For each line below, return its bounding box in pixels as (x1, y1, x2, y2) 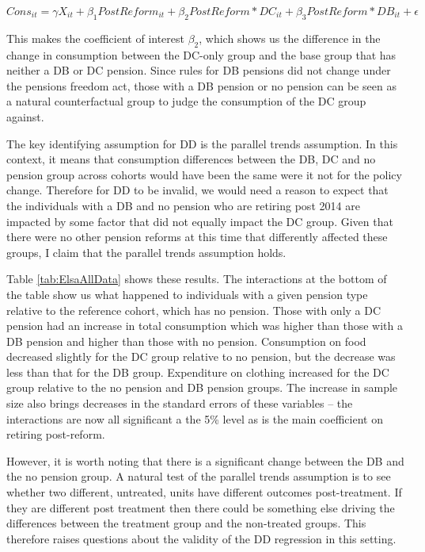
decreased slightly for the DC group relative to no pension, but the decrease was (6, 348, 396, 365)
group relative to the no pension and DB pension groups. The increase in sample (6, 379, 398, 396)
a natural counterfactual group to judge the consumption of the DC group (6, 93, 366, 109)
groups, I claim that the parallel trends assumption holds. (6, 243, 286, 260)
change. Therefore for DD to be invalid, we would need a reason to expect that (6, 182, 389, 198)
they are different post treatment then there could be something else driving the (6, 499, 395, 516)
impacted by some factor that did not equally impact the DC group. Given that (6, 213, 393, 229)
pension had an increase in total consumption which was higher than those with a (6, 317, 403, 334)
